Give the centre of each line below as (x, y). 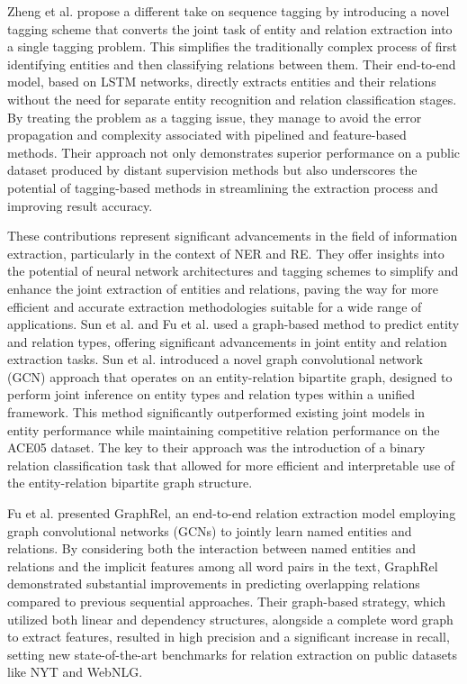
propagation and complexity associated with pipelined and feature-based (207, 135)
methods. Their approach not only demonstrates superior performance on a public (234, 152)
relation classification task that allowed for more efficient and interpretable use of (231, 465)
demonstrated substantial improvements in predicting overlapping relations (214, 584)
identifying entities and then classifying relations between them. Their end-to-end (232, 64)
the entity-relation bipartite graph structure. (130, 483)
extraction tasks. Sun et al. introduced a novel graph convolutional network (215, 359)
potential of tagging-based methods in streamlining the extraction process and (223, 187)
